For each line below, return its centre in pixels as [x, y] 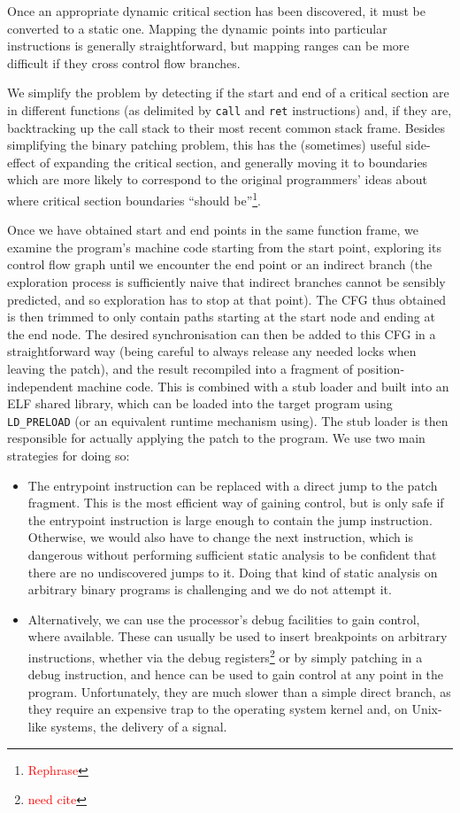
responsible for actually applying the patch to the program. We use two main [216, 438]
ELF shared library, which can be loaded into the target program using [200, 403]
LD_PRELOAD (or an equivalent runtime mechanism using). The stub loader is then [228, 420]
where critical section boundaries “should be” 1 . [134, 199]
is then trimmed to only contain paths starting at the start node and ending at [221, 317]
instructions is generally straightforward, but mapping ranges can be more [208, 46]
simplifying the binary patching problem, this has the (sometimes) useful [204, 145]
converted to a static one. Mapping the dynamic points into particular [197, 28]
